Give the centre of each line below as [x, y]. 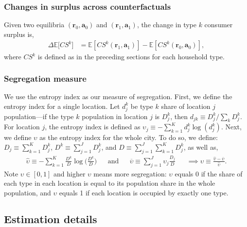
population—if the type [39, 116]
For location [22, 127]
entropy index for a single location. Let [62, 106]
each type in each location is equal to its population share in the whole [110, 183]
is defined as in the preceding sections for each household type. [131, 57]
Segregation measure [45, 78]
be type [142, 106]
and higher [70, 173]
